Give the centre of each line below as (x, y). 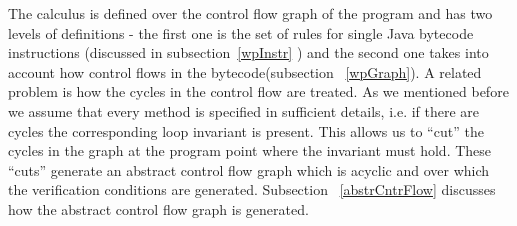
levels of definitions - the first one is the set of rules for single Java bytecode (241, 32)
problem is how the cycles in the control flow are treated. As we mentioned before (258, 91)
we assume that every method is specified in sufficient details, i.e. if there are (244, 110)
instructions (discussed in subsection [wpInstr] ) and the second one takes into (248, 52)
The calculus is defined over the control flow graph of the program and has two (250, 13)
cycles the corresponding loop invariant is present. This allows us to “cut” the (246, 130)
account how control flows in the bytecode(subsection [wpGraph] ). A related (245, 71)
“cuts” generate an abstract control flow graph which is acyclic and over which (249, 169)
